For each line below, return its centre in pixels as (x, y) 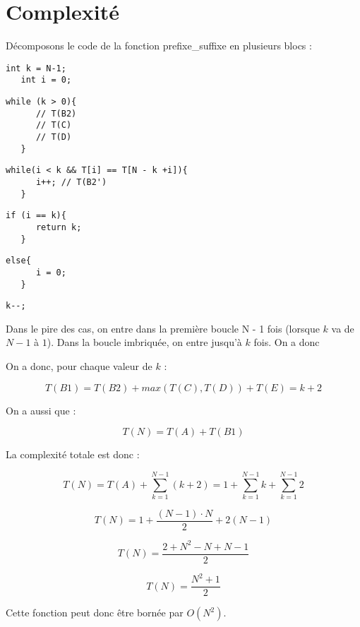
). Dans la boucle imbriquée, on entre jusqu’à (144, 342)
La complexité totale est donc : (73, 454)
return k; (59, 227)
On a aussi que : (41, 410)
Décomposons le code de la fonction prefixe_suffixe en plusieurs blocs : (159, 46)
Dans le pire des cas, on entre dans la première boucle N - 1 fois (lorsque (163, 328)
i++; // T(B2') (71, 182)
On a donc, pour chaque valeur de (79, 366)
